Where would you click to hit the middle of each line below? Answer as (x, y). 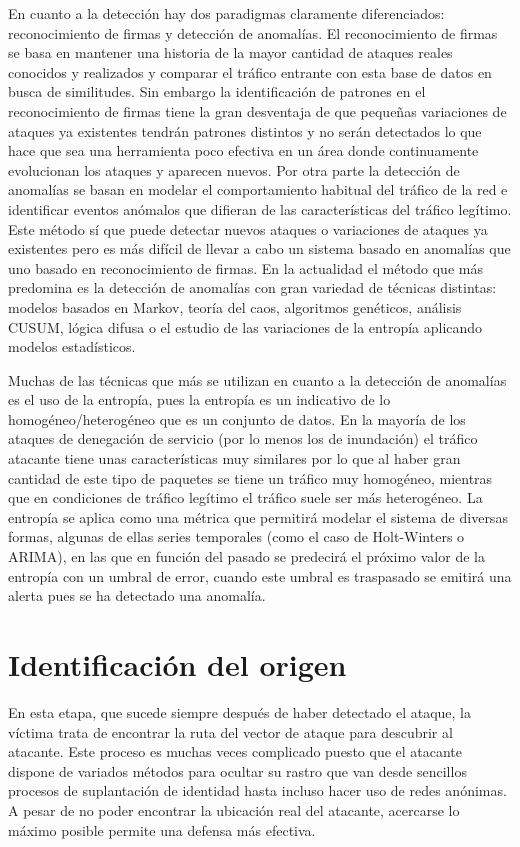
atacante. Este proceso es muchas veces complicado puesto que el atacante (235, 751)
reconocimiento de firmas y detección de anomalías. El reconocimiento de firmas (253, 32)
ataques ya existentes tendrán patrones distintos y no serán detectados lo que (245, 130)
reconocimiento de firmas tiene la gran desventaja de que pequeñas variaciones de (257, 110)
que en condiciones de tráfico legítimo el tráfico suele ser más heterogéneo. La (245, 497)
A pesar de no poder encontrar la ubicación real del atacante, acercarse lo (234, 809)
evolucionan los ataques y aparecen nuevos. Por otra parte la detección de (234, 169)
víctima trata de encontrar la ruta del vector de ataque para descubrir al (230, 731)
